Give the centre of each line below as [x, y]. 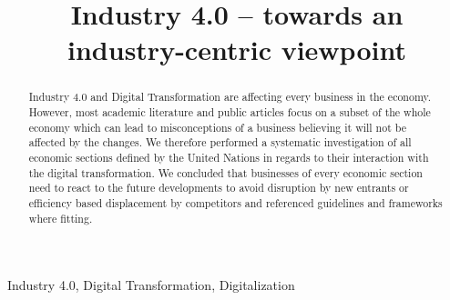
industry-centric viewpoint [237, 50]
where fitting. [61, 218]
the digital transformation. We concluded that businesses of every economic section [225, 172]
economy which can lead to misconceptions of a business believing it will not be [217, 127]
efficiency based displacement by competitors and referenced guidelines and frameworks [235, 202]
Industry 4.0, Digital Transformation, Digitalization [151, 285]
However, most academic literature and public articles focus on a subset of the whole [230, 112]
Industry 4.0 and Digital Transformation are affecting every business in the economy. [230, 97]
